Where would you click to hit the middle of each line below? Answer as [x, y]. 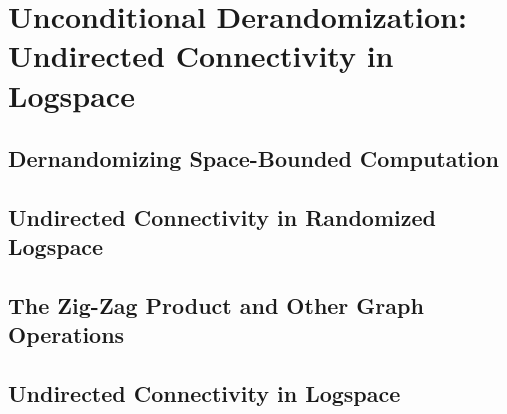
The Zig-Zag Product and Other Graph [216, 305]
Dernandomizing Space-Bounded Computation [254, 158]
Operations [66, 334]
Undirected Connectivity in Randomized [222, 216]
